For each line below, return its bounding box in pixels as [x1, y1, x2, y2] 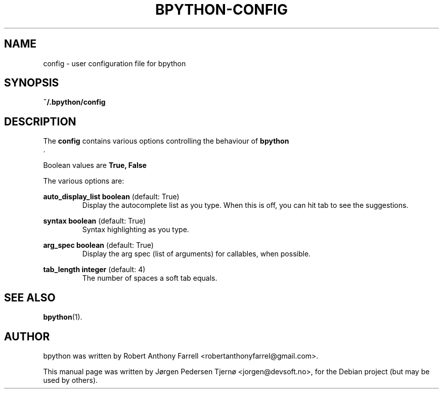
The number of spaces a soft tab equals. [82, 274, 217, 283]
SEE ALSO [4, 291, 56, 304]
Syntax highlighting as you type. [82, 225, 189, 234]
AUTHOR [4, 330, 50, 343]
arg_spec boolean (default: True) [43, 241, 154, 250]
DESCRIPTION [4, 115, 76, 128]
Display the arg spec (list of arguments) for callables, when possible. [82, 249, 311, 258]
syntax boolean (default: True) [43, 216, 146, 226]
